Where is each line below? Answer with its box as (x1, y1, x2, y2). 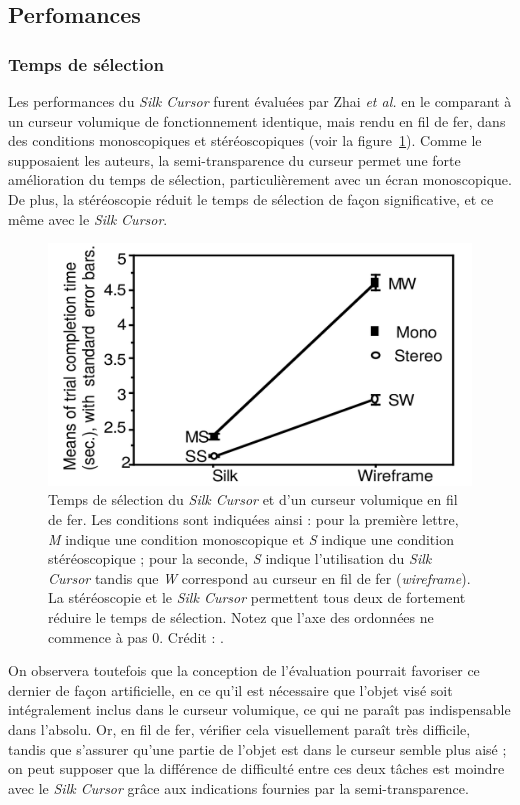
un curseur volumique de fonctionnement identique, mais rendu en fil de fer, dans (8, 110, 506, 131)
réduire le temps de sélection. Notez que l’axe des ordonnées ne (48, 606, 434, 627)
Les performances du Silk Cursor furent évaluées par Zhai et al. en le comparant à (8, 91, 512, 111)
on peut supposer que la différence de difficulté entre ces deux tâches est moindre (8, 758, 505, 779)
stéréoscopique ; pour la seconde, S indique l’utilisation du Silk (48, 548, 432, 569)
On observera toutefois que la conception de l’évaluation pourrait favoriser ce (8, 660, 480, 681)
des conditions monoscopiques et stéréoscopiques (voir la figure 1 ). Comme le (8, 130, 482, 151)
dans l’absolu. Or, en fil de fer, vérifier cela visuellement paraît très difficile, (8, 718, 471, 739)
